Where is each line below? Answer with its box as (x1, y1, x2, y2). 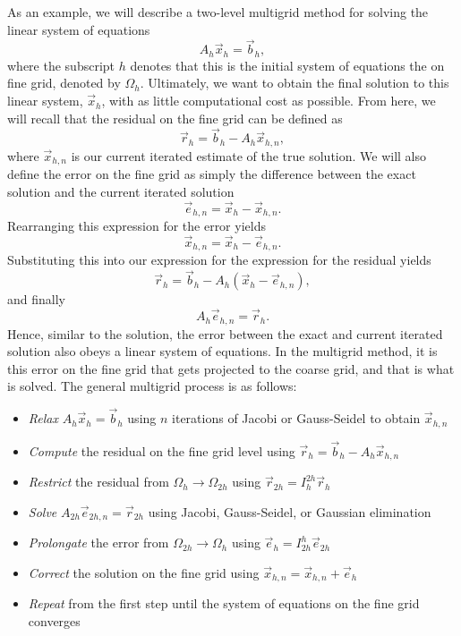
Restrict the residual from (28, 472, 169, 491)
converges (28, 611, 81, 630)
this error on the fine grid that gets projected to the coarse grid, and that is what (7, 359, 455, 377)
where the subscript (7, 55, 115, 74)
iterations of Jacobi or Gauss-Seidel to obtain (172, 409, 421, 428)
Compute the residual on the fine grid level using (28, 441, 295, 460)
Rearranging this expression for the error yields (7, 216, 266, 235)
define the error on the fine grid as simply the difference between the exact (7, 165, 416, 183)
